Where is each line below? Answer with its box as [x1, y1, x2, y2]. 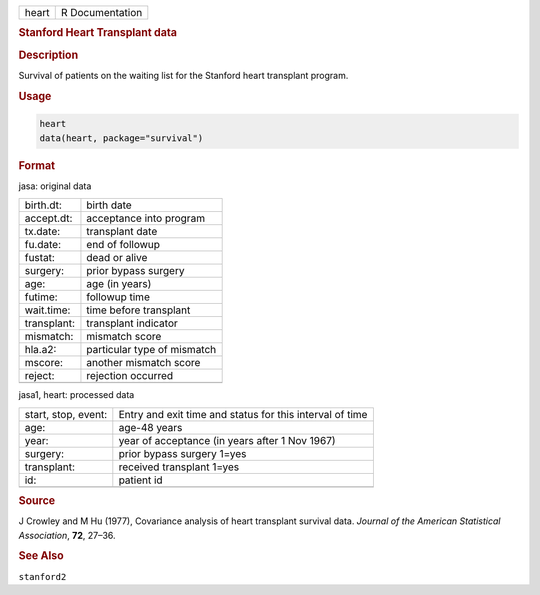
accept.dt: [24, 211, 73, 225]
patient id [118, 473, 164, 487]
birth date [86, 198, 132, 212]
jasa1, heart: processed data [18, 389, 135, 401]
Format [18, 158, 55, 172]
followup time [86, 290, 150, 304]
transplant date [86, 225, 158, 239]
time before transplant [86, 303, 191, 317]
